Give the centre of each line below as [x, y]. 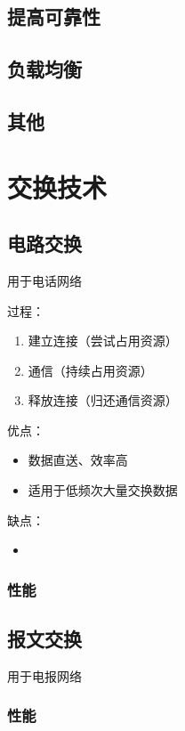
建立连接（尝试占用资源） [103, 341]
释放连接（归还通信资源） [103, 400]
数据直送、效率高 [78, 460]
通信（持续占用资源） [90, 370]
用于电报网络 [44, 675]
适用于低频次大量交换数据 [103, 490]
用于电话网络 [44, 280]
